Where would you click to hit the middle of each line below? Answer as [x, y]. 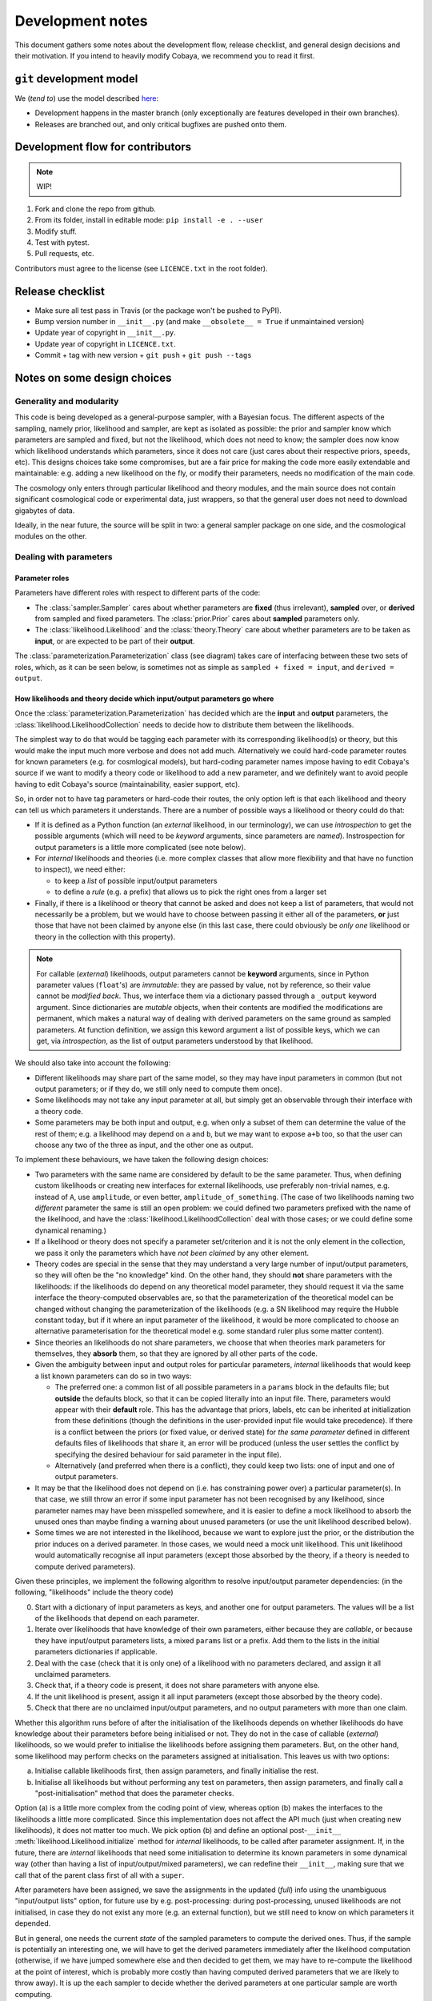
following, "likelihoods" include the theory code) [94, 1592]
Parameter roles [42, 578]
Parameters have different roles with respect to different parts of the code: [138, 593]
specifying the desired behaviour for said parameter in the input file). [168, 1454]
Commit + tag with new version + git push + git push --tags [143, 355]
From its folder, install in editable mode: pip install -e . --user [149, 220]
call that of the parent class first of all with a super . [100, 1875]
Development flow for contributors [103, 147]
